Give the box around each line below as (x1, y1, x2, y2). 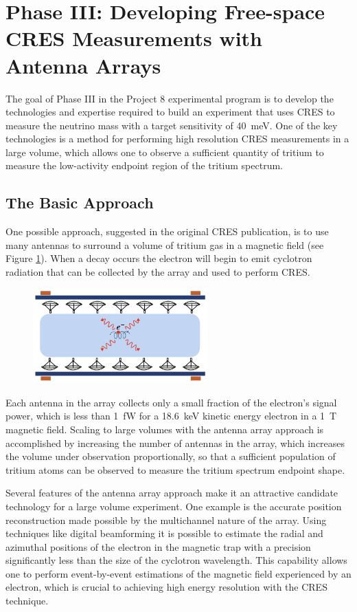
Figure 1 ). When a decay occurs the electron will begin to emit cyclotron (5, 251, 312, 265)
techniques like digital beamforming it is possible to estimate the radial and (5, 526, 323, 540)
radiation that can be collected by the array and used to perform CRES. (5, 265, 310, 279)
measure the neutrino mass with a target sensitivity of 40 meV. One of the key (5, 118, 338, 132)
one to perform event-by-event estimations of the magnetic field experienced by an (5, 566, 352, 580)
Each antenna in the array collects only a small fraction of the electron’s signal (5, 395, 337, 409)
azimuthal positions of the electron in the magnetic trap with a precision (5, 539, 311, 554)
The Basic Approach (5, 192, 154, 213)
